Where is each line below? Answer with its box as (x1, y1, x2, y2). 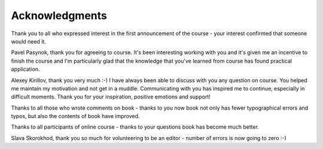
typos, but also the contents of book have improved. (11, 113, 140, 120)
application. (11, 66, 40, 73)
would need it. (11, 38, 46, 45)
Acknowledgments (11, 9, 108, 22)
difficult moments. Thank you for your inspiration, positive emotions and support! (11, 93, 211, 101)
